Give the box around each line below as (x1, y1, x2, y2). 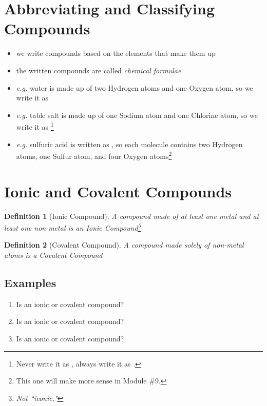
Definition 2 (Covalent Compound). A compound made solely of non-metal (4, 239, 244, 250)
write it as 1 (16, 120, 54, 132)
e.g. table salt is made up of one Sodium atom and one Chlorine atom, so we (16, 109, 258, 120)
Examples (4, 274, 56, 290)
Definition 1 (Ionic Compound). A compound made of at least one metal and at (4, 210, 259, 221)
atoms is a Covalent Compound (4, 249, 103, 260)
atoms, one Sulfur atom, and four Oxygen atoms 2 (16, 149, 172, 161)
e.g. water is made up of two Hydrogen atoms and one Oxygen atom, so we (16, 82, 253, 93)
